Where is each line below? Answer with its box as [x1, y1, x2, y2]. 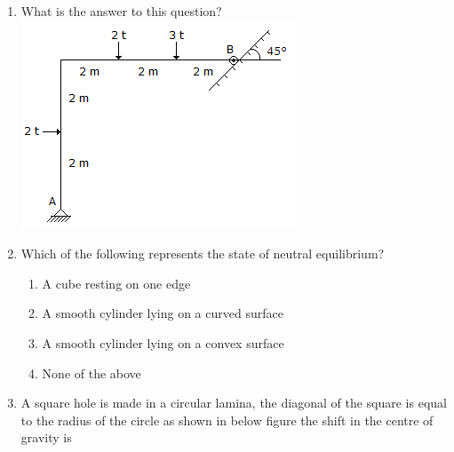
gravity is [20, 428, 72, 447]
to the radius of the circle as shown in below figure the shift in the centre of [20, 410, 434, 429]
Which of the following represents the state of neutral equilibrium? [20, 244, 385, 263]
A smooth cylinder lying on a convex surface [42, 333, 284, 352]
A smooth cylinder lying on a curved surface [42, 304, 283, 322]
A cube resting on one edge [42, 274, 191, 292]
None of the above [42, 363, 141, 382]
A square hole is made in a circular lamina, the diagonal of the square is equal [20, 393, 447, 412]
